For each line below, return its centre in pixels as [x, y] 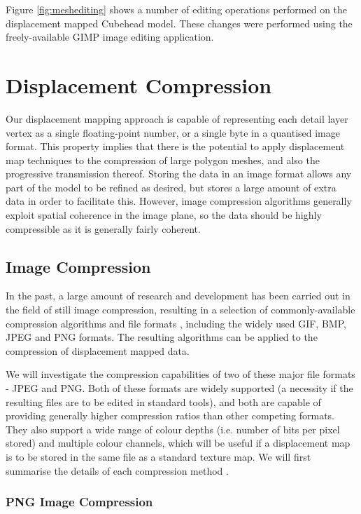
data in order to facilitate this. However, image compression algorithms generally [179, 201]
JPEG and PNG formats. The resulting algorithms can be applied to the [162, 337]
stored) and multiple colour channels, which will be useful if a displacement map [178, 443]
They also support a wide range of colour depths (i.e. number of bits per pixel [173, 429]
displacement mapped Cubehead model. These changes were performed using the [179, 23]
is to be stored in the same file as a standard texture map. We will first [158, 456]
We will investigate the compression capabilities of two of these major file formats [180, 374]
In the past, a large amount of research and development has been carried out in [178, 296]
